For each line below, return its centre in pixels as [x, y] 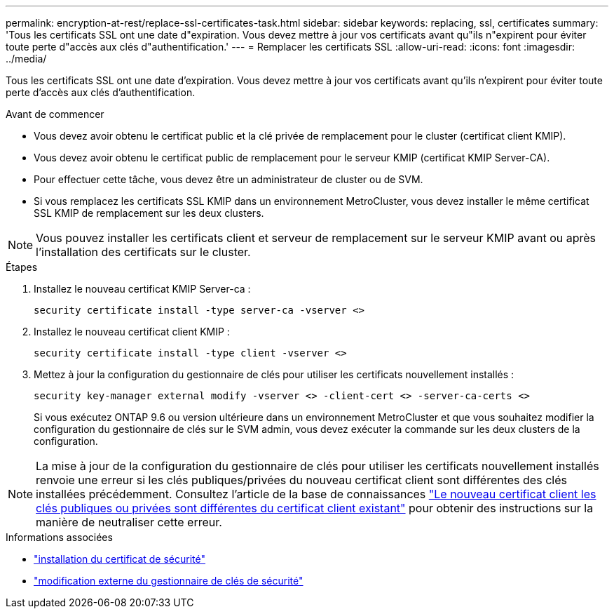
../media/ [26, 59]
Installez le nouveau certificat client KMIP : [132, 332]
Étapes [22, 267]
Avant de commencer [55, 114]
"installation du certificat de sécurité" [120, 559]
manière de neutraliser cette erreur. [129, 522]
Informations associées [59, 537]
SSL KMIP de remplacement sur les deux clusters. [149, 213]
